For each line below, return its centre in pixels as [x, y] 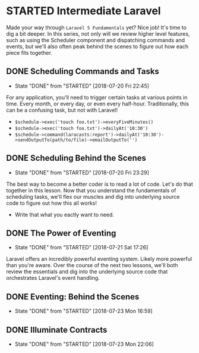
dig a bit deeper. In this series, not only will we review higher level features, [98, 33]
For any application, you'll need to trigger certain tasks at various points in [97, 97]
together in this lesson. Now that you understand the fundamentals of [91, 190]
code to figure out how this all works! [51, 203]
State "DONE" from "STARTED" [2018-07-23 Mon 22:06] [84, 344]
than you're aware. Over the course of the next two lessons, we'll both [92, 265]
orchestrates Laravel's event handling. [53, 278]
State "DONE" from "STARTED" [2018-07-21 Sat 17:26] [81, 248]
